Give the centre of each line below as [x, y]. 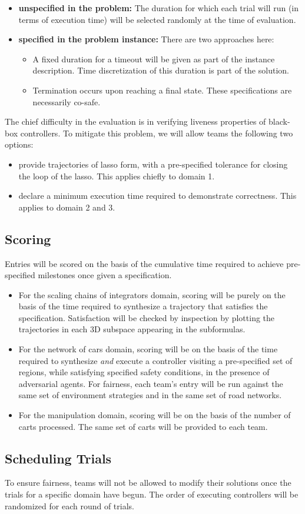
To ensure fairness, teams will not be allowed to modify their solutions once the [148, 483]
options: [19, 144]
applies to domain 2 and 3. [67, 207]
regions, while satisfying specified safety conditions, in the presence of [144, 372]
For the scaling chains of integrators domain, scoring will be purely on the [152, 294]
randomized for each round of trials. [69, 505]
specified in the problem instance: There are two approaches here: [146, 39]
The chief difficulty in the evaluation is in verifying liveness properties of [135, 121]
